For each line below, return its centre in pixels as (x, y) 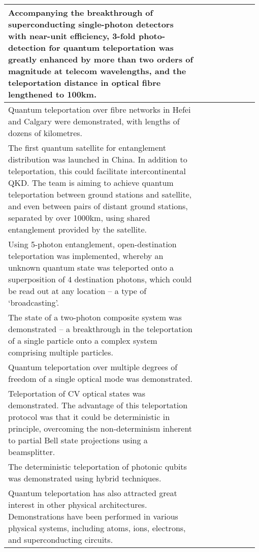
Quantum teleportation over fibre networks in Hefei (100, 109)
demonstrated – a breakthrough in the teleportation (100, 329)
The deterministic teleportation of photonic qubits (98, 466)
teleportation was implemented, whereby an (86, 256)
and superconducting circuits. (61, 540)
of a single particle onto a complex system (83, 340)
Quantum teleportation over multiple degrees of (93, 367)
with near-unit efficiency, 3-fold (72, 36)
